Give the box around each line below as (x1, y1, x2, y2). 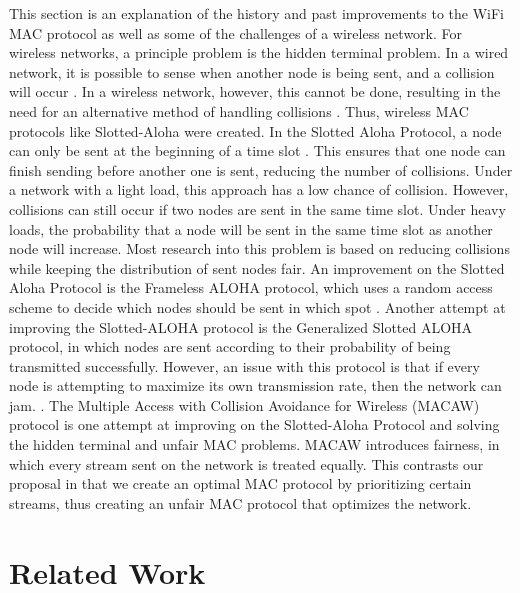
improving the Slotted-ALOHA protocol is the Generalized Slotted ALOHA (9, 316, 473, 337)
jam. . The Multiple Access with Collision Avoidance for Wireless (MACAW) (9, 394, 480, 415)
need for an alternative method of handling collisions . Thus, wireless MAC (9, 100, 469, 121)
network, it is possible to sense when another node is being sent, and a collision (9, 61, 495, 82)
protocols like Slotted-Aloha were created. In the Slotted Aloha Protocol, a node (9, 120, 502, 141)
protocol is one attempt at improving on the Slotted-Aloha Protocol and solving (9, 414, 500, 435)
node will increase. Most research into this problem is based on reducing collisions (9, 238, 510, 259)
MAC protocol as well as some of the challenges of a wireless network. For (9, 22, 463, 43)
